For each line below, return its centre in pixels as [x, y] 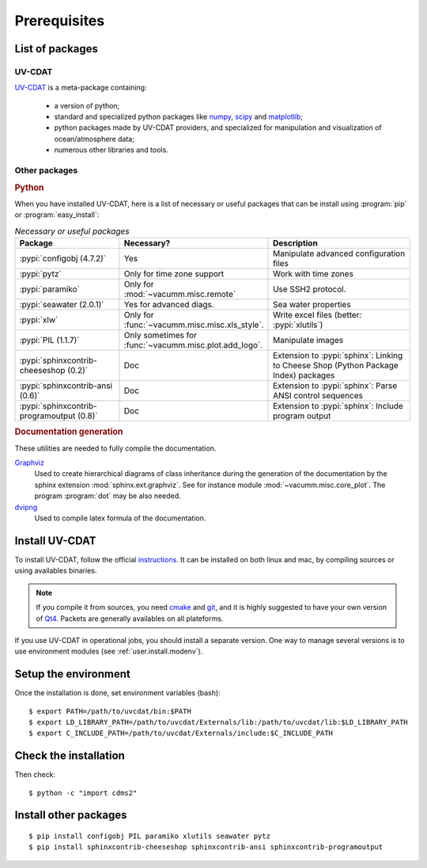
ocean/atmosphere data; [94, 139]
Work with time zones [313, 274]
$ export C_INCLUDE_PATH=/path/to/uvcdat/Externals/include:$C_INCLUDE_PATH [181, 733]
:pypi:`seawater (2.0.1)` [62, 305]
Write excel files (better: [317, 315]
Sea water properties [312, 305]
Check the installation [70, 756]
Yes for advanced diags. [169, 305]
